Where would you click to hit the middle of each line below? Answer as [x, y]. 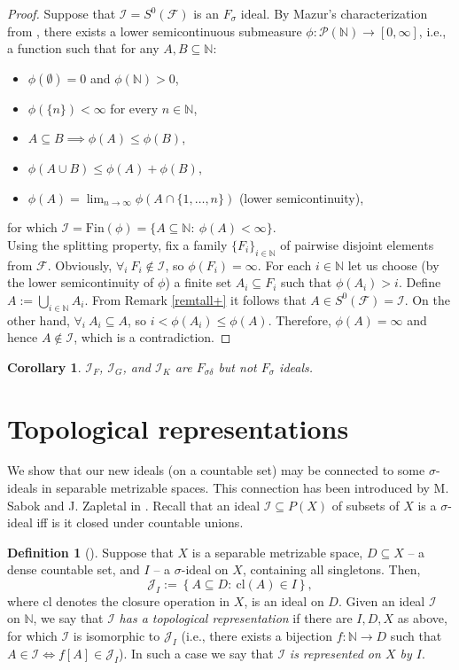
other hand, [39, 319]
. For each [284, 265]
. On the [427, 299]
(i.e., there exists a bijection [257, 635]
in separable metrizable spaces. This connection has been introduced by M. [245, 488]
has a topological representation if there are [236, 618]
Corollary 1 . [44, 366]
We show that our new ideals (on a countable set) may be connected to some [216, 470]
